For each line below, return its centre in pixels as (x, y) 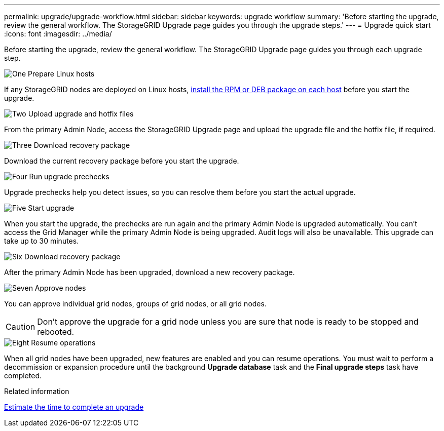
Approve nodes (60, 288)
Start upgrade (51, 208)
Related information (37, 391)
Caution (21, 327)
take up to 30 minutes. (42, 241)
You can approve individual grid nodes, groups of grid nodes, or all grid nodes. (135, 304)
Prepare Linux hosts (61, 74)
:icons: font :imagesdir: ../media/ (58, 34)
